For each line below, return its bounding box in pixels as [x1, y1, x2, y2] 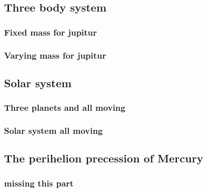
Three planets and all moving [4, 101, 126, 114]
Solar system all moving [4, 124, 103, 137]
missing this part [4, 176, 74, 189]
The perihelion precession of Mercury [4, 150, 203, 166]
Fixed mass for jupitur [4, 26, 97, 38]
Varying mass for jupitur [4, 49, 107, 61]
